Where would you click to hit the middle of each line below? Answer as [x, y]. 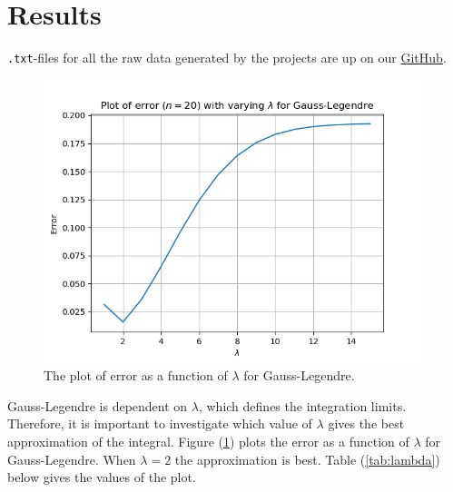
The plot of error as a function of [136, 375]
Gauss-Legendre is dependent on [98, 405]
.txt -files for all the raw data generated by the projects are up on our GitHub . [227, 58]
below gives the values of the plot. [102, 477]
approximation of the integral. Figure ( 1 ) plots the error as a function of [208, 441]
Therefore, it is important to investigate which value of [160, 423]
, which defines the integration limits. [302, 405]
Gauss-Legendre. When [72, 459]
